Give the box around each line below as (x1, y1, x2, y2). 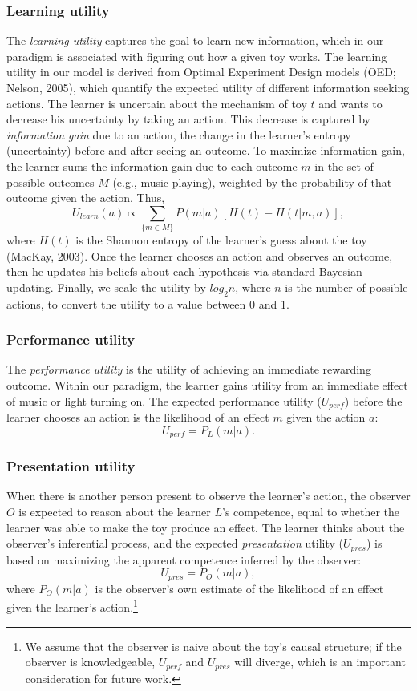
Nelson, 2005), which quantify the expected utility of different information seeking (6, 79, 410, 95)
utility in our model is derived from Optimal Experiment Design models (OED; (6, 63, 396, 80)
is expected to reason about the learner (18, 503, 211, 519)
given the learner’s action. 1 (6, 596, 138, 615)
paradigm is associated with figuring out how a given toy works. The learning (6, 47, 387, 64)
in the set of (314, 157, 374, 174)
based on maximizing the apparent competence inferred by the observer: (6, 551, 362, 568)
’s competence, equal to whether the (222, 503, 399, 519)
